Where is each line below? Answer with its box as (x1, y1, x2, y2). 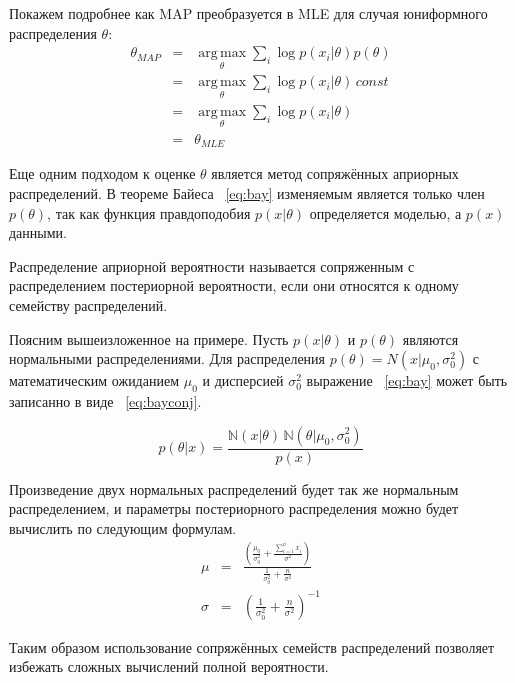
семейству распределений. (9, 294, 168, 315)
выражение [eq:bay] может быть (306, 370, 508, 391)
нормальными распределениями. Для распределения (9, 348, 326, 369)
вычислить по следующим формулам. (9, 517, 237, 538)
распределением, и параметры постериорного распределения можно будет (9, 498, 459, 519)
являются (402, 328, 459, 349)
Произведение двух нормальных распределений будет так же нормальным (9, 478, 459, 499)
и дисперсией (202, 370, 284, 391)
